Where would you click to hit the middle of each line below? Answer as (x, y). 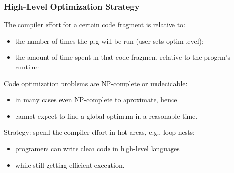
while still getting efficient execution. (70, 164)
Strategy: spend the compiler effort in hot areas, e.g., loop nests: (100, 132)
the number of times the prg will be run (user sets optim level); (109, 41)
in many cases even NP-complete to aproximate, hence (96, 99)
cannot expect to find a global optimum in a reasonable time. (106, 115)
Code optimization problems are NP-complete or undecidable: (96, 83)
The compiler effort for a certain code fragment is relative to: (94, 25)
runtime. (28, 67)
